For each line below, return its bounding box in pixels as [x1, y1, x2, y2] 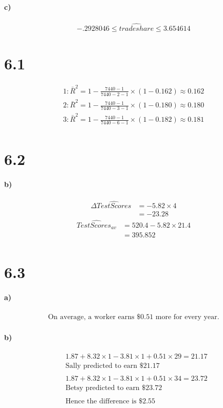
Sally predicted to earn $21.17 [65, 362, 160, 370]
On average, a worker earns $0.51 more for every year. [48, 313, 219, 321]
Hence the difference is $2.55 [65, 398, 156, 405]
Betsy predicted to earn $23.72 [65, 384, 162, 392]
